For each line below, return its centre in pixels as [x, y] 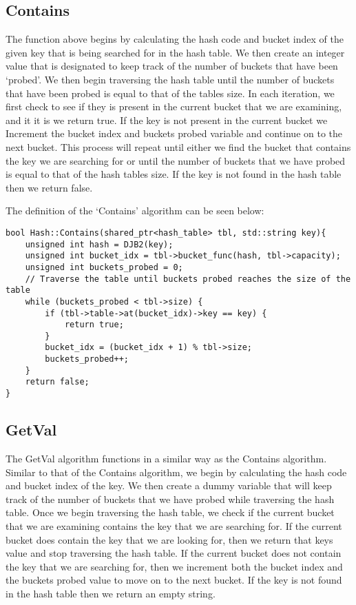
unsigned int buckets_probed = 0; [104, 267]
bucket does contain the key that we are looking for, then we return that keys [169, 539]
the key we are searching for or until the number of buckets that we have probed [176, 160]
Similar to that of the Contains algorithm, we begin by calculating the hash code [176, 472]
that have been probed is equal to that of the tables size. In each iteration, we [170, 93]
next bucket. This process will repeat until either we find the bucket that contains [178, 146]
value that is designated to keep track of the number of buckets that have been [172, 66]
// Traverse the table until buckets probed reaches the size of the [188, 279]
